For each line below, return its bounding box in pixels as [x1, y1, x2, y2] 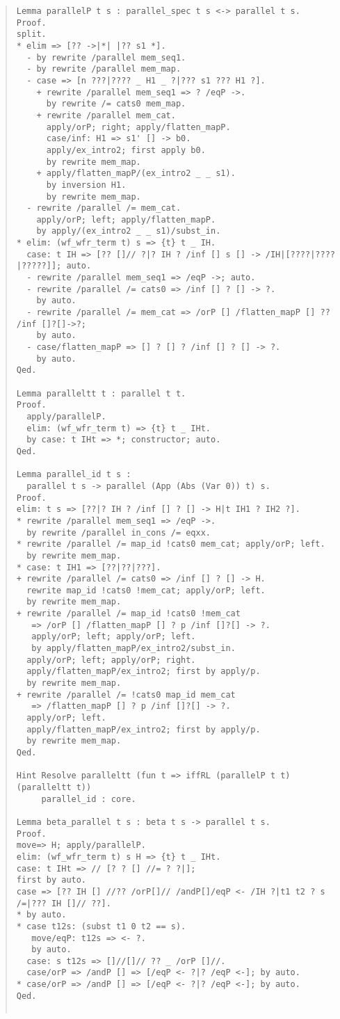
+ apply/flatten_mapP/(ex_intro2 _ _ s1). [36, 168, 236, 179]
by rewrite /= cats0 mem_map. [46, 99, 186, 109]
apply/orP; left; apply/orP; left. [31, 632, 196, 642]
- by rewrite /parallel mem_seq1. [26, 52, 186, 63]
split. [16, 29, 47, 40]
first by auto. [16, 875, 87, 885]
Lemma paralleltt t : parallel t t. [16, 388, 186, 399]
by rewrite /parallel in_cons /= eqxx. [26, 527, 211, 538]
